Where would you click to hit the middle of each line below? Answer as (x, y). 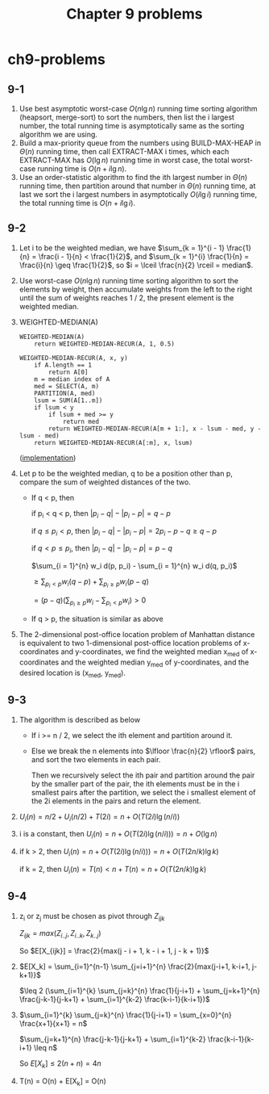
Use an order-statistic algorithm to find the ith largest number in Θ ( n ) (133, 177)
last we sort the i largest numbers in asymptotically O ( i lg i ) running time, (138, 194)
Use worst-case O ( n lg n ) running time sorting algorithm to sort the (129, 280)
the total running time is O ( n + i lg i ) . (77, 203)
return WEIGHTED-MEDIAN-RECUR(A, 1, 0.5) (104, 344)
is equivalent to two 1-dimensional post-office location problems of (130, 643)
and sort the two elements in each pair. (96, 759)
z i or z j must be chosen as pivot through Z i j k (92, 917)
